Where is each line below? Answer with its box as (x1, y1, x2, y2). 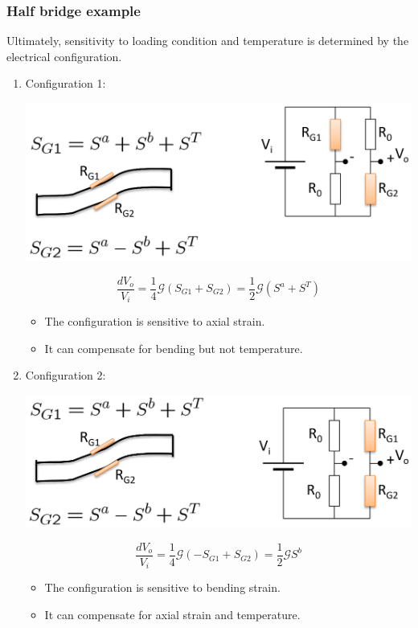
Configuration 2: (25, 367, 106, 384)
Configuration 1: (25, 75, 106, 92)
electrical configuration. (6, 47, 122, 64)
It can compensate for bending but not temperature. (44, 339, 303, 356)
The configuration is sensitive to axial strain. (44, 313, 265, 330)
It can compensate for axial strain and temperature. (44, 606, 301, 623)
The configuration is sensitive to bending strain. (44, 579, 281, 596)
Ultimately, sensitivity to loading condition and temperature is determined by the (6, 32, 409, 49)
